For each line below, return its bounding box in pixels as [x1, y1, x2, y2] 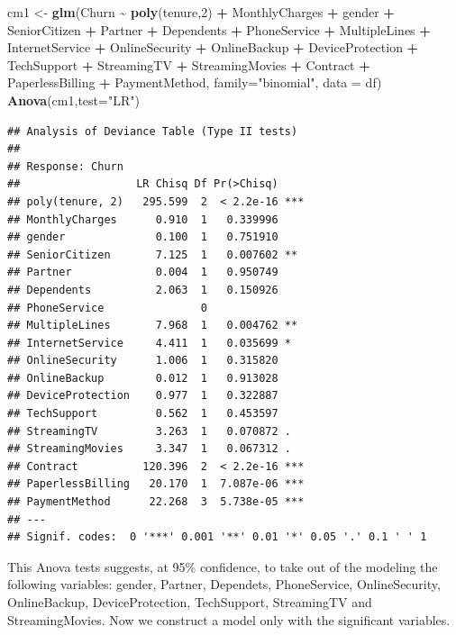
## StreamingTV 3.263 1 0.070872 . [7, 424, 291, 438]
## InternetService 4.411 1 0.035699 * [7, 336, 291, 349]
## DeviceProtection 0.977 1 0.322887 [7, 389, 278, 403]
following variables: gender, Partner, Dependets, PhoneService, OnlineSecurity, [7, 575, 441, 594]
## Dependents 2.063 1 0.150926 [7, 283, 278, 296]
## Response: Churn [7, 159, 123, 173]
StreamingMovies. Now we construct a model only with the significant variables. [7, 610, 451, 629]
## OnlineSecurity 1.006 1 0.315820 [7, 354, 278, 367]
